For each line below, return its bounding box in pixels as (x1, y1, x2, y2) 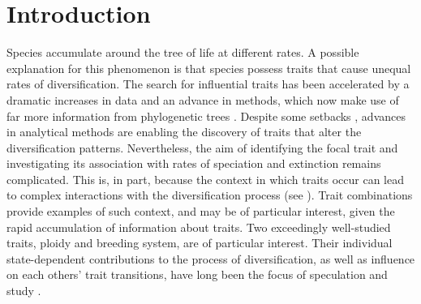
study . (6, 282, 41, 299)
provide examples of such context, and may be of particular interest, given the (6, 203, 395, 220)
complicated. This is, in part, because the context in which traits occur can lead (6, 170, 405, 187)
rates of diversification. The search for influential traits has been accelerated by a (6, 75, 410, 92)
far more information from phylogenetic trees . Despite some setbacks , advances (6, 107, 406, 124)
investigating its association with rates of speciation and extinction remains (6, 155, 381, 172)
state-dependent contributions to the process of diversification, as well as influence (6, 250, 415, 267)
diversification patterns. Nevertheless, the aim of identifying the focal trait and (6, 139, 398, 156)
